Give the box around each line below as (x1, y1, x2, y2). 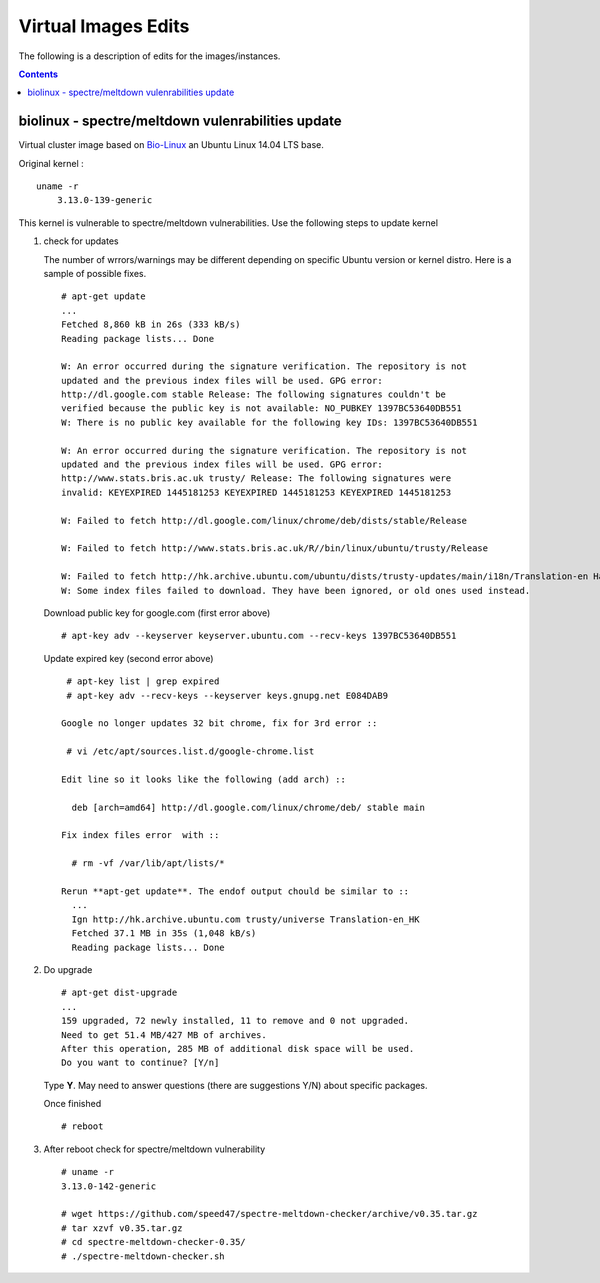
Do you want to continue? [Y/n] (61, 1057, 220, 1069)
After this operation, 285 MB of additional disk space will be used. (61, 1043, 415, 1054)
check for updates (43, 235, 119, 247)
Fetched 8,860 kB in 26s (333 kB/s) (61, 319, 241, 330)
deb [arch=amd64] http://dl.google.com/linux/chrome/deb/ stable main (71, 801, 425, 813)
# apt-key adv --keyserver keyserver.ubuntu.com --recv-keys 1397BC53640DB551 (61, 630, 457, 642)
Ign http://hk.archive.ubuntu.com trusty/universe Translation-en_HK (71, 913, 420, 925)
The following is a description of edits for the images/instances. (18, 50, 281, 62)
